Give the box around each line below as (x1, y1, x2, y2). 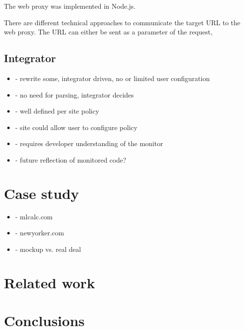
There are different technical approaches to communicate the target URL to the (4, 17, 241, 27)
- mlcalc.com (15, 211, 53, 221)
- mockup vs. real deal (15, 244, 81, 254)
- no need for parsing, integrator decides (15, 89, 134, 99)
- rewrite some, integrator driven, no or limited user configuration (15, 73, 210, 83)
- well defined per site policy (15, 106, 99, 116)
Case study (4, 183, 79, 203)
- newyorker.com (15, 228, 64, 238)
